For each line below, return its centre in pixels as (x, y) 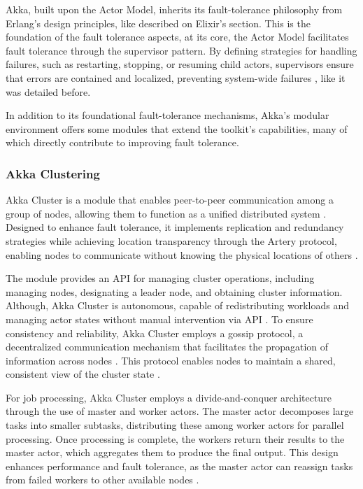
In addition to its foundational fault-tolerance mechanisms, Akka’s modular (168, 115)
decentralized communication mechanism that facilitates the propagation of (167, 347)
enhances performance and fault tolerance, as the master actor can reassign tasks (179, 466)
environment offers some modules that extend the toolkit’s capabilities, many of (177, 128)
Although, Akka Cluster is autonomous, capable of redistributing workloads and (177, 305)
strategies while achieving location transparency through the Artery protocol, (171, 240)
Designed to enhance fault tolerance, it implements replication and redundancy (175, 227)
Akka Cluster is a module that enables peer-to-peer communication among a (170, 200)
